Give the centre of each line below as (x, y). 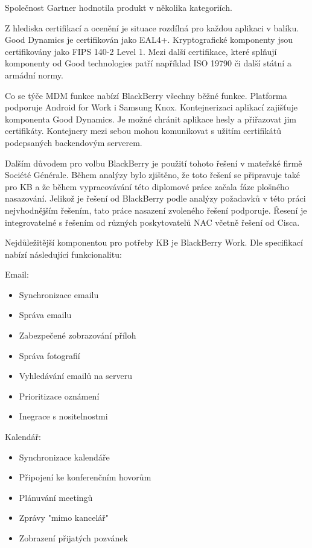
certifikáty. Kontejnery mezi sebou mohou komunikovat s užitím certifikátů (143, 131)
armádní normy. (34, 75)
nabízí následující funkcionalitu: (63, 254)
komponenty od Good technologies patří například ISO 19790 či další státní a (148, 63)
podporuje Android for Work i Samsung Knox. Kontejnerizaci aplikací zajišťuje (151, 107)
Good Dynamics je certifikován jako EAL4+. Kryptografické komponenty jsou (149, 40)
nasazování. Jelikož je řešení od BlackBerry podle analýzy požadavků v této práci (155, 198)
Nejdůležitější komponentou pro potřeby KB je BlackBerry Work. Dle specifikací (154, 242)
